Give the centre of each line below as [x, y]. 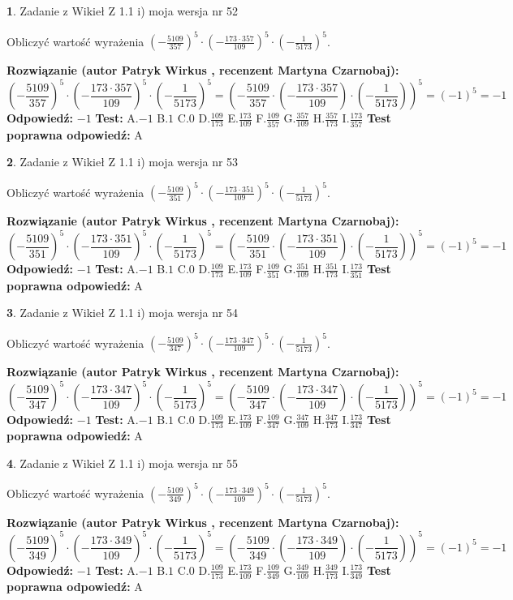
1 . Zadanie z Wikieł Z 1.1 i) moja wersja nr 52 [123, 11]
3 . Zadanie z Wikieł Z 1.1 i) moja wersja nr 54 [123, 313]
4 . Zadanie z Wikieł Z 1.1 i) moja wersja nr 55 [123, 463]
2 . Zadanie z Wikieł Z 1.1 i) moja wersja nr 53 [123, 162]
